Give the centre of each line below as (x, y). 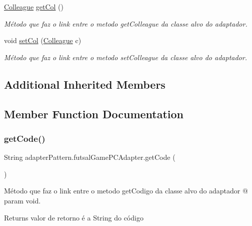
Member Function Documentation (94, 114)
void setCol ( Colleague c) (43, 40)
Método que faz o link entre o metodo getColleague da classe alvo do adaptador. (126, 23)
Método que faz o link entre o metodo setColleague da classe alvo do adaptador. (125, 57)
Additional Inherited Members (85, 84)
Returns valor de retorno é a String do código (74, 217)
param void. (22, 200)
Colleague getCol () (34, 7)
